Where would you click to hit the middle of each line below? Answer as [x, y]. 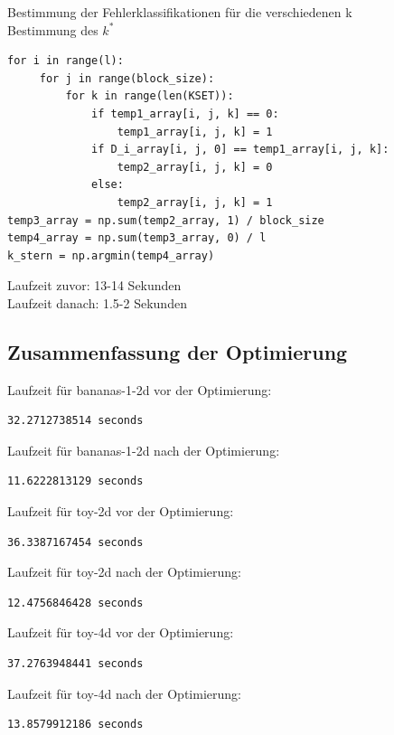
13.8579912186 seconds [75, 725]
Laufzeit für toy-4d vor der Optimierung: [121, 632]
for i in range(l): [66, 61]
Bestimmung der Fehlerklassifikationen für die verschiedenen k [180, 12]
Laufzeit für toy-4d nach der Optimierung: [124, 693]
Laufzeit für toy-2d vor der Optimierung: [121, 511]
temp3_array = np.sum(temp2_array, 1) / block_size [166, 220]
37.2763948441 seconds [75, 664]
